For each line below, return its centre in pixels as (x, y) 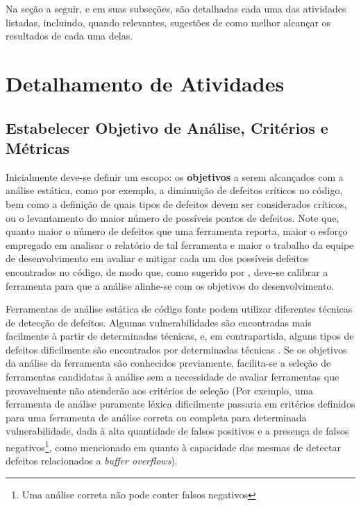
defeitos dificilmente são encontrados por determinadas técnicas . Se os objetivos (176, 349)
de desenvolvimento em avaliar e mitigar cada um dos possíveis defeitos (157, 258)
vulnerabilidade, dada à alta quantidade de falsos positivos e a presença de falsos (177, 431)
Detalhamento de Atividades (145, 83)
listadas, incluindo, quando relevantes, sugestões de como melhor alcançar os (168, 22)
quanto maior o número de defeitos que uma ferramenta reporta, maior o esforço (177, 231)
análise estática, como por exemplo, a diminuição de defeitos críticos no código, (174, 190)
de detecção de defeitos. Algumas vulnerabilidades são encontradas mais (159, 322)
